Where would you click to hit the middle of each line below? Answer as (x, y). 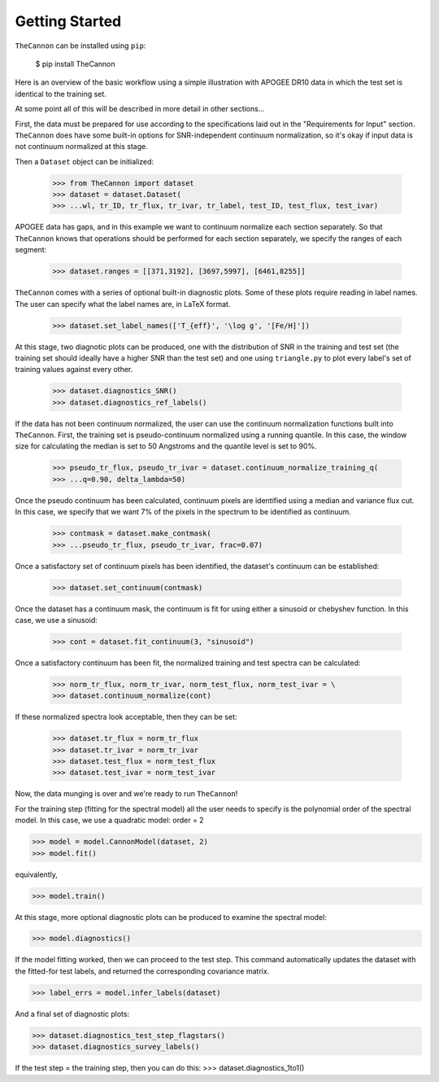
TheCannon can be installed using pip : (80, 46)
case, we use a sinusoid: (56, 620)
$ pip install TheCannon (75, 64)
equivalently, (37, 874)
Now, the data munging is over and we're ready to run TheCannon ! (126, 794)
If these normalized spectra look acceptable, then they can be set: (126, 717)
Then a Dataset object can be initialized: (85, 161)
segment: (31, 250)
